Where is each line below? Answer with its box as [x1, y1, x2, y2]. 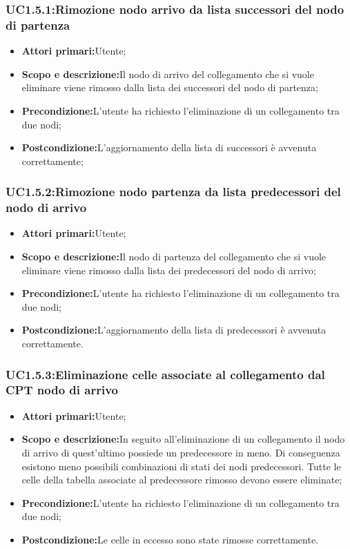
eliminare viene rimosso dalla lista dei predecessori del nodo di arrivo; [21, 262, 316, 277]
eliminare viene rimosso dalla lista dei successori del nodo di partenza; [21, 80, 318, 95]
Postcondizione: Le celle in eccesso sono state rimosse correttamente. [21, 532, 318, 546]
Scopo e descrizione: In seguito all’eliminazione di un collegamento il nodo [21, 432, 345, 446]
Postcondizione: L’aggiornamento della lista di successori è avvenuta [21, 140, 317, 155]
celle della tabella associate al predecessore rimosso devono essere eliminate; [21, 472, 342, 487]
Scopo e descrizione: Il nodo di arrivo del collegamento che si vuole [21, 66, 314, 81]
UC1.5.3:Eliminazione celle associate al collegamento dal [6, 365, 325, 383]
